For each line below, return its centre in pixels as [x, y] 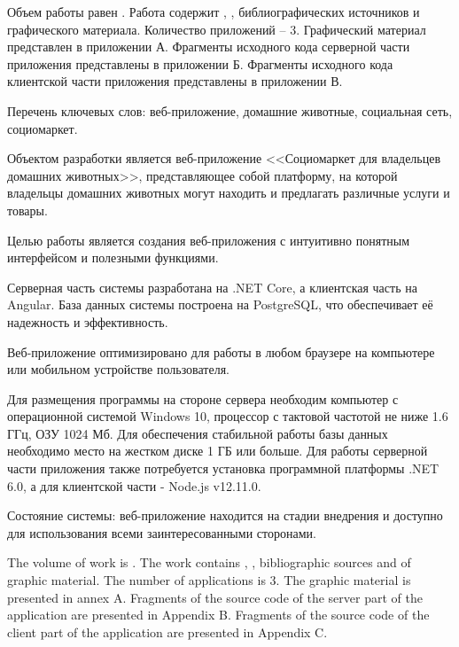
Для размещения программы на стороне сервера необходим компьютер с [203, 398]
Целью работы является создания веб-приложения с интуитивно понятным [209, 240]
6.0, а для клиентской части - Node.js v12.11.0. [134, 485]
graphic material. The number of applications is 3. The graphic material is [209, 580]
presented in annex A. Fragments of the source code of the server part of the [215, 597]
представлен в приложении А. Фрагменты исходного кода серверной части [209, 47]
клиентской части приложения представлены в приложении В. [175, 81]
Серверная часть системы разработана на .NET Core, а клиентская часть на [212, 287]
